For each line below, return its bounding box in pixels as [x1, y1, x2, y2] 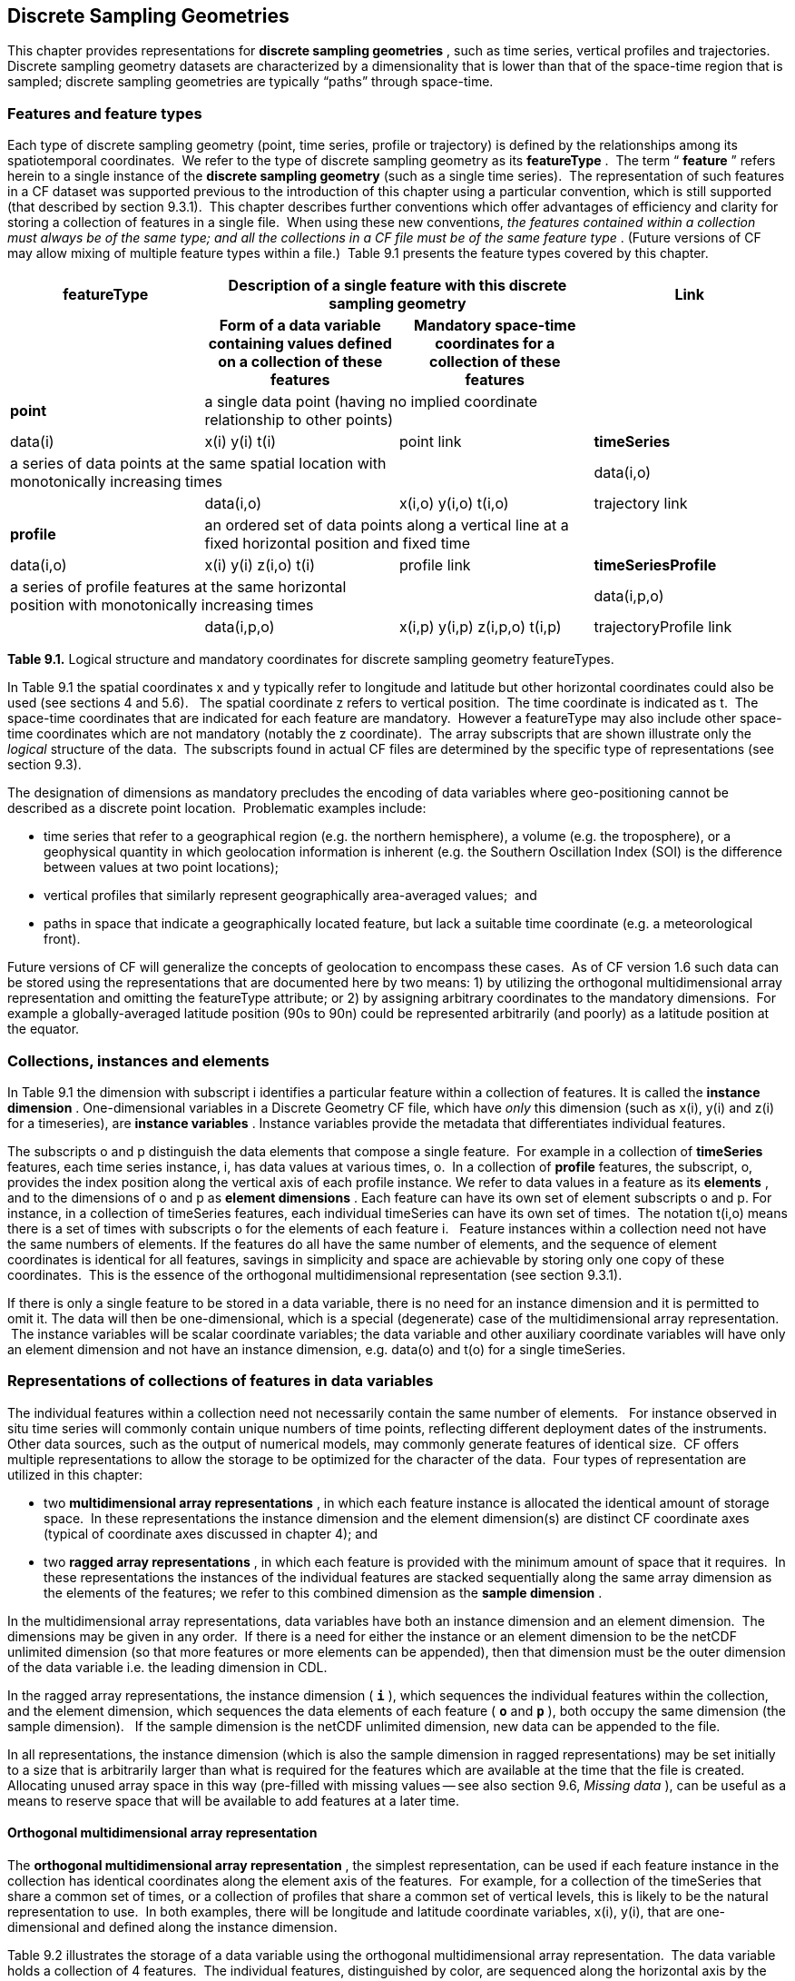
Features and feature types [7, 104, 202, 123]
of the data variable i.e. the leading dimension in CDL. [7, 1659, 328, 1675]
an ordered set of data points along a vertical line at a [204, 516, 569, 535]
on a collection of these [218, 352, 383, 371]
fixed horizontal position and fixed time [204, 534, 471, 553]
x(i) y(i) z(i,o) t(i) [204, 556, 316, 575]
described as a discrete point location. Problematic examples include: [7, 800, 427, 817]
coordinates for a [435, 334, 555, 353]
